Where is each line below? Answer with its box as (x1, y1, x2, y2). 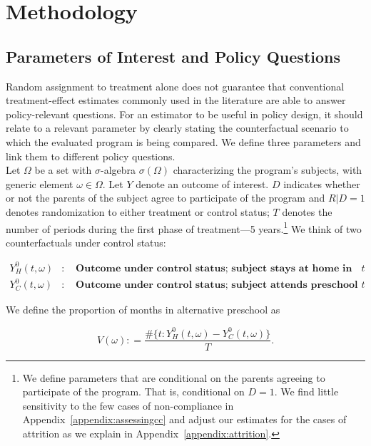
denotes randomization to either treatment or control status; (6, 204, 270, 219)
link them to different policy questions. (6, 148, 176, 163)
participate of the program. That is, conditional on (22, 384, 245, 399)
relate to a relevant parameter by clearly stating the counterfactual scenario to (6, 120, 349, 135)
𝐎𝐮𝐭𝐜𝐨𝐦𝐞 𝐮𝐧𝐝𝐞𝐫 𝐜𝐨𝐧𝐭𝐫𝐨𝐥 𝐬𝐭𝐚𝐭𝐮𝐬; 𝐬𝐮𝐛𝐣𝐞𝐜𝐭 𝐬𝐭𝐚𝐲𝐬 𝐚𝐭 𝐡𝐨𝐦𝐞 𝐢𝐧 (76, 263, 352, 274)
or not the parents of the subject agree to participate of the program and (6, 190, 325, 205)
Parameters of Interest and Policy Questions (6, 45, 340, 67)
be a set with (34, 162, 92, 177)
